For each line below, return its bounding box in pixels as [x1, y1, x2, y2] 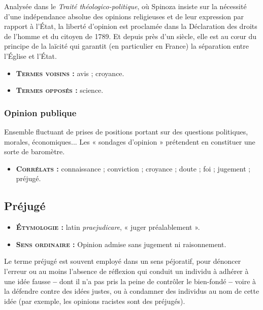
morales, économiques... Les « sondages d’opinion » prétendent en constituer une [4, 136, 255, 147]
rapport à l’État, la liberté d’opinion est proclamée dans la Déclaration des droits [4, 21, 257, 31]
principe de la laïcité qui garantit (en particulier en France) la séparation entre [4, 41, 249, 51]
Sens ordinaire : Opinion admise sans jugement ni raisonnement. [16, 238, 226, 249]
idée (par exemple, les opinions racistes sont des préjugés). [4, 295, 185, 306]
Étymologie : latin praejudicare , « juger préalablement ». [16, 222, 200, 232]
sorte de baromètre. [4, 146, 65, 157]
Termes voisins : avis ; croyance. [16, 67, 124, 78]
